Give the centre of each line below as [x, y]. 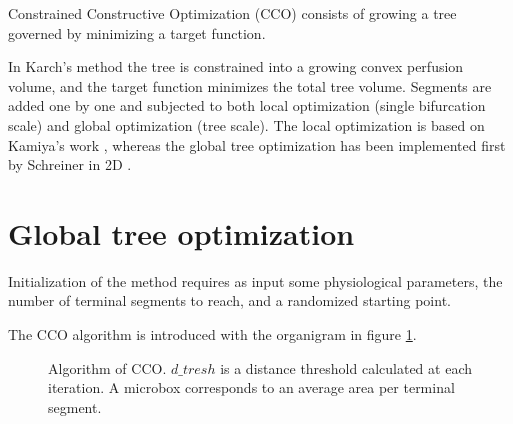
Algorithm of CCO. [107, 367]
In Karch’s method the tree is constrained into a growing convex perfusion [236, 66]
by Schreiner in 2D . [70, 164]
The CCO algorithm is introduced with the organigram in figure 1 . [212, 334]
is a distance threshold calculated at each [346, 367]
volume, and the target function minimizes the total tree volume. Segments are [250, 85]
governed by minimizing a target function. [137, 32]
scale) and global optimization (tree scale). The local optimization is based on [246, 124]
